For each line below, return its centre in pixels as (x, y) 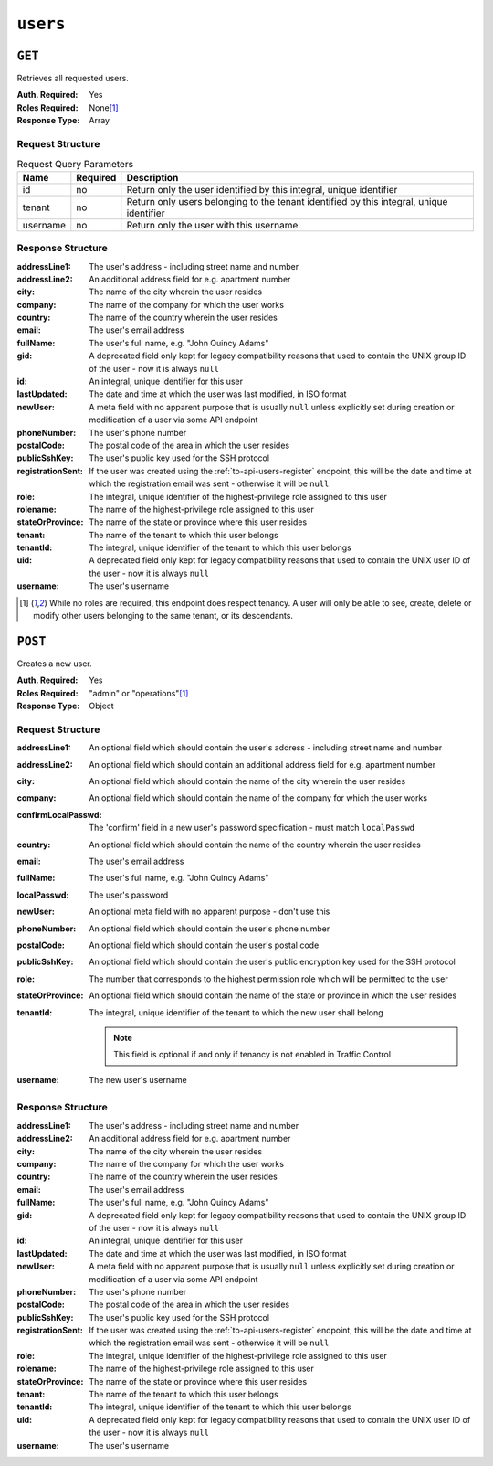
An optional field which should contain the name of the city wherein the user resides (247, 781)
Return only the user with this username (212, 225)
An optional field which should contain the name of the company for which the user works (258, 798)
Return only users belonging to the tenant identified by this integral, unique (287, 201)
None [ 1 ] (104, 107)
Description (152, 177)
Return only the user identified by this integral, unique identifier (262, 189)
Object (101, 706)
